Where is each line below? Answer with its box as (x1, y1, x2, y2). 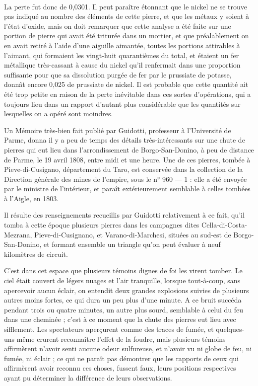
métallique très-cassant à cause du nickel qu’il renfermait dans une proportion (4, 60, 241, 70)
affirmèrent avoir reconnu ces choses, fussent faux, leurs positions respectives (4, 363, 236, 373)
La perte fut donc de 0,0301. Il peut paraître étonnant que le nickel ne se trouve (4, 1, 248, 11)
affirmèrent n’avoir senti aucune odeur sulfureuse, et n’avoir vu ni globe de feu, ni (4, 343, 252, 354)
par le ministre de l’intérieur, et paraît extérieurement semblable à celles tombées (4, 183, 251, 194)
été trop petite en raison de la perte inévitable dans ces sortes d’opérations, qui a (4, 88, 251, 99)
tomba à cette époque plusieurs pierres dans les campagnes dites (4, 220, 199, 230)
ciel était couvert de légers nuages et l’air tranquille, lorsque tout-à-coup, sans (4, 275, 241, 286)
